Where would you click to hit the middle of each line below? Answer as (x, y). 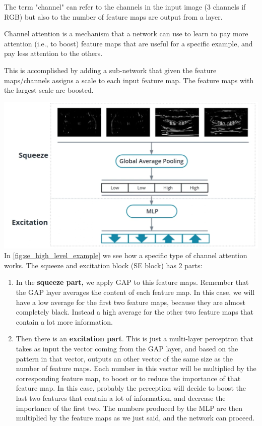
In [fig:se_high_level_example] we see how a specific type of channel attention (126, 255)
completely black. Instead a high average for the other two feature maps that (135, 312)
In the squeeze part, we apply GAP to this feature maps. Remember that (132, 282)
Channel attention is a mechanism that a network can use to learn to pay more (126, 34)
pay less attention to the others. (53, 53)
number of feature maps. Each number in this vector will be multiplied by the (136, 368)
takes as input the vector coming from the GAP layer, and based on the (127, 348)
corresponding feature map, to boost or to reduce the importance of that (128, 378)
